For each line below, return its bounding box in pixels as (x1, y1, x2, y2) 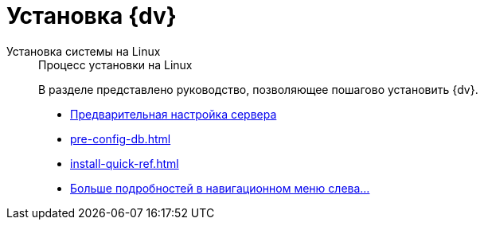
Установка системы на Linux (6, 44, 161, 58)
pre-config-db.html (70, 131, 171, 146)
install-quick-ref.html (70, 156, 179, 170)
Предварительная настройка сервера (70, 107, 277, 121)
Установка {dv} (6, 2, 177, 29)
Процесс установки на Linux (38, 57, 193, 72)
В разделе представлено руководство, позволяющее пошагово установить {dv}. (38, 82, 478, 96)
